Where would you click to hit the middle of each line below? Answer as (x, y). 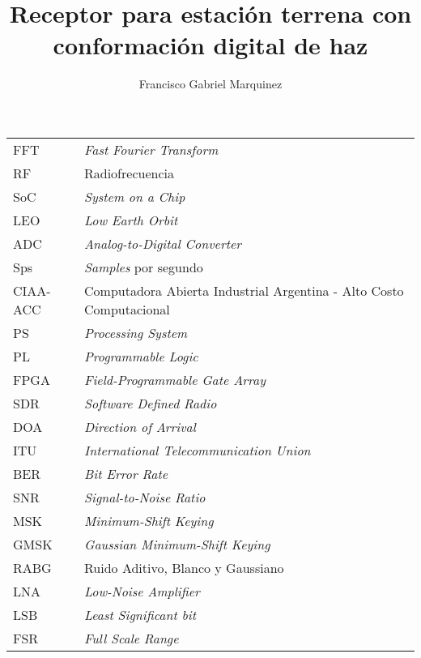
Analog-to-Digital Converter (163, 243)
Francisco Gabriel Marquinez (210, 84)
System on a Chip (135, 196)
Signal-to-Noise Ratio (145, 497)
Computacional (127, 309)
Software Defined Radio (151, 403)
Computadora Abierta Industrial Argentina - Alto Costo (244, 290)
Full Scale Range (132, 638)
